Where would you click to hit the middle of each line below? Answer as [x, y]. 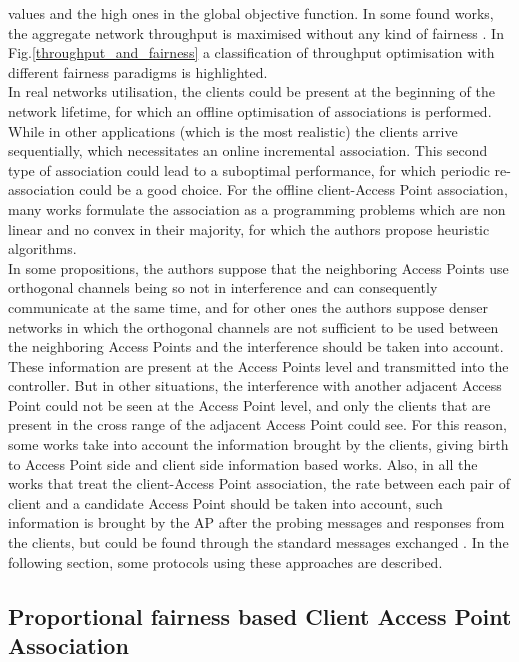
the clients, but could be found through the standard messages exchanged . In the [258, 542]
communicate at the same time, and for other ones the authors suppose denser [248, 306]
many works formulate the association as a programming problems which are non [257, 208]
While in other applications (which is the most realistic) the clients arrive [233, 130]
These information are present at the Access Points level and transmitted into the [258, 365]
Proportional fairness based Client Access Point [260, 615]
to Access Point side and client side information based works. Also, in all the [243, 463]
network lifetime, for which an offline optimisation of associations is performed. [250, 110]
